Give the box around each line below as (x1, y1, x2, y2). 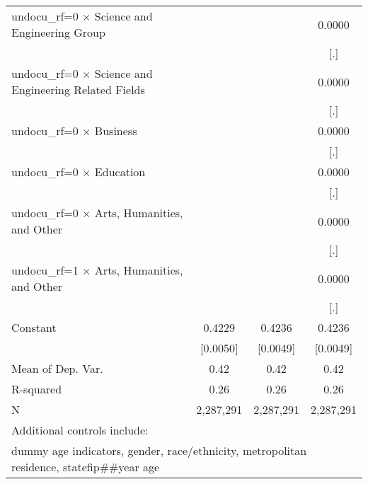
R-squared (11, 381, 62, 397)
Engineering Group (11, 24, 105, 40)
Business (94, 122, 137, 139)
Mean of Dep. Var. (11, 360, 103, 376)
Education (94, 163, 146, 180)
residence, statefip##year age (11, 459, 160, 475)
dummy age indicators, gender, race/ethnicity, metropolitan (11, 442, 307, 459)
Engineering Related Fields (11, 81, 145, 98)
